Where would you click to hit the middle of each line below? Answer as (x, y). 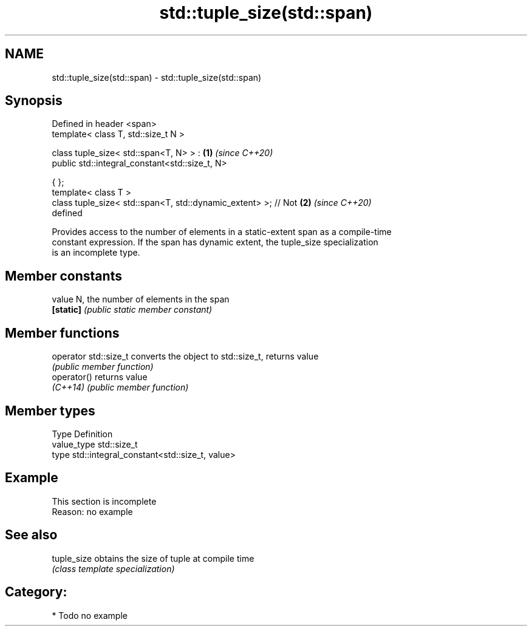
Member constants (63, 276)
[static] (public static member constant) (132, 310)
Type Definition (82, 434)
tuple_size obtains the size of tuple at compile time (153, 558)
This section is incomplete (104, 501)
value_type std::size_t (95, 444)
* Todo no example (90, 615)
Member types (50, 411)
